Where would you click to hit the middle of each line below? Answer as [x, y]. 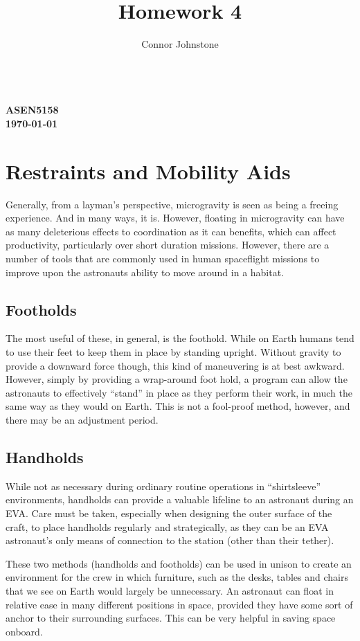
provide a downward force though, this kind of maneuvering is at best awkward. [175, 365]
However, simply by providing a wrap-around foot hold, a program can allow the [177, 379]
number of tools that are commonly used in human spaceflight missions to [163, 258]
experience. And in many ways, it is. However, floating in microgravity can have [175, 218]
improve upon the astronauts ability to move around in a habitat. [145, 272]
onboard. [24, 631]
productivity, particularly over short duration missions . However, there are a [168, 245]
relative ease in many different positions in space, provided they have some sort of [179, 604]
